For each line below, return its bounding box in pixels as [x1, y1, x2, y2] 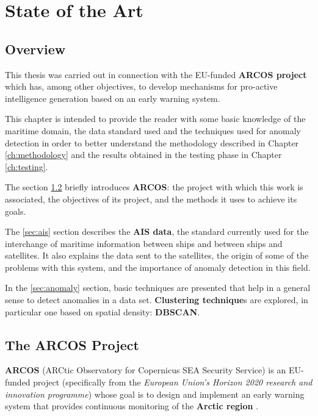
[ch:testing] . [5, 160, 48, 173]
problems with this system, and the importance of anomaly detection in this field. [5, 260, 311, 273]
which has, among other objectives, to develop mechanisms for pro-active [5, 80, 278, 93]
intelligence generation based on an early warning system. [5, 91, 220, 104]
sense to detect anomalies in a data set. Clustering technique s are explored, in [5, 293, 308, 306]
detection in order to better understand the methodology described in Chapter [5, 136, 299, 149]
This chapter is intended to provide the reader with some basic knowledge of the [5, 112, 306, 125]
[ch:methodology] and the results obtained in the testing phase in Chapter [5, 148, 282, 161]
